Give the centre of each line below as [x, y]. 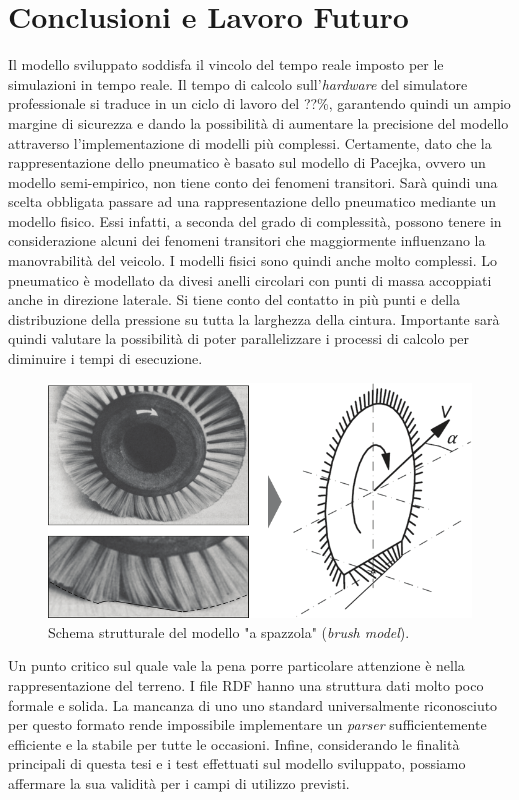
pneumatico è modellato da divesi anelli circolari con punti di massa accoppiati [250, 279]
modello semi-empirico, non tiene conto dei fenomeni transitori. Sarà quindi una [253, 181]
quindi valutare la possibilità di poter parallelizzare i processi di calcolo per [239, 338]
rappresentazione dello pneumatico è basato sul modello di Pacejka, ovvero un [247, 162]
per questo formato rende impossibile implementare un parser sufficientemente [247, 724]
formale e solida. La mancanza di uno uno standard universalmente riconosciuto [253, 704]
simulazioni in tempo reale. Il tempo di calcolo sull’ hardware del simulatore [238, 83]
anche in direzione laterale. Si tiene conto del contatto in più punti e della [234, 299]
